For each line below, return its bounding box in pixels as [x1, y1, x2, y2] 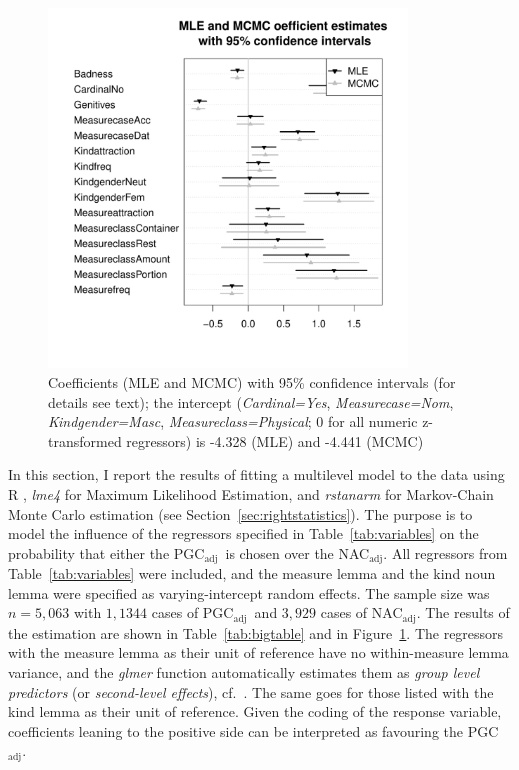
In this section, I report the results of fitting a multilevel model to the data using [8, 464, 505, 485]
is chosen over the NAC [225, 542, 370, 563]
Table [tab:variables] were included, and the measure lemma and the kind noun [8, 563, 496, 584]
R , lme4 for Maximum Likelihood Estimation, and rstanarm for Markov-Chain [8, 483, 494, 504]
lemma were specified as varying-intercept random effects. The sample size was [8, 582, 490, 603]
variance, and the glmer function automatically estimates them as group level [8, 662, 480, 683]
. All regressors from [383, 542, 508, 563]
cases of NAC [320, 602, 403, 623]
